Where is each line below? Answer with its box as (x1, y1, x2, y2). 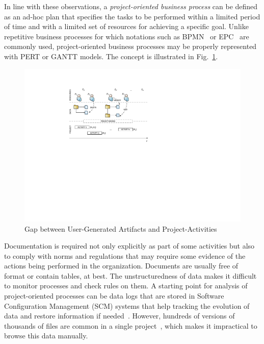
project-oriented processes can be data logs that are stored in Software (4, 290, 224, 301)
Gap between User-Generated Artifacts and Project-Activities (24, 223, 217, 234)
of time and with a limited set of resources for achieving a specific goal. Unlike (4, 21, 249, 32)
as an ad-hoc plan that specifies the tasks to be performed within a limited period (4, 11, 260, 21)
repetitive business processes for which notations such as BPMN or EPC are (4, 31, 249, 41)
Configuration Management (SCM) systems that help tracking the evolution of (4, 300, 250, 311)
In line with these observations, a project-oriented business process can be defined (4, 1, 258, 11)
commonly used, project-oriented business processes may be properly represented (4, 41, 257, 52)
